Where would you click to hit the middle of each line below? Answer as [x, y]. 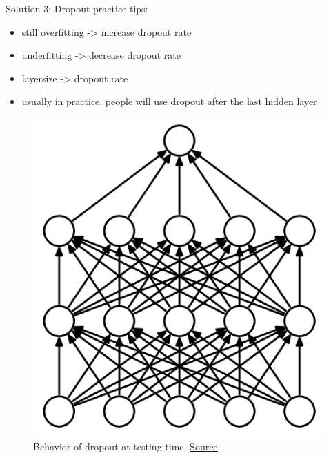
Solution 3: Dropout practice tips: [77, 8]
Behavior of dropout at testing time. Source [126, 447]
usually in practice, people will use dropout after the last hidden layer [169, 101]
